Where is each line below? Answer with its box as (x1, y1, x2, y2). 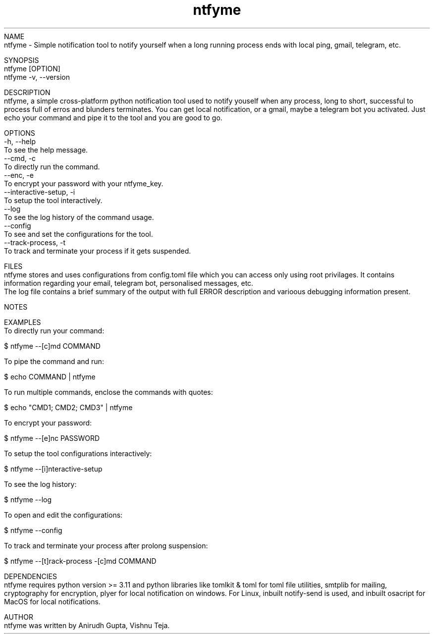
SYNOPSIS (4, 55, 39, 64)
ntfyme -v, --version (4, 72, 70, 81)
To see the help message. (4, 145, 88, 154)
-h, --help (4, 137, 36, 146)
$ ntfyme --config (4, 526, 62, 534)
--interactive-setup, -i (4, 187, 75, 196)
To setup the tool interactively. (4, 196, 103, 205)
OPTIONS (4, 128, 35, 137)
